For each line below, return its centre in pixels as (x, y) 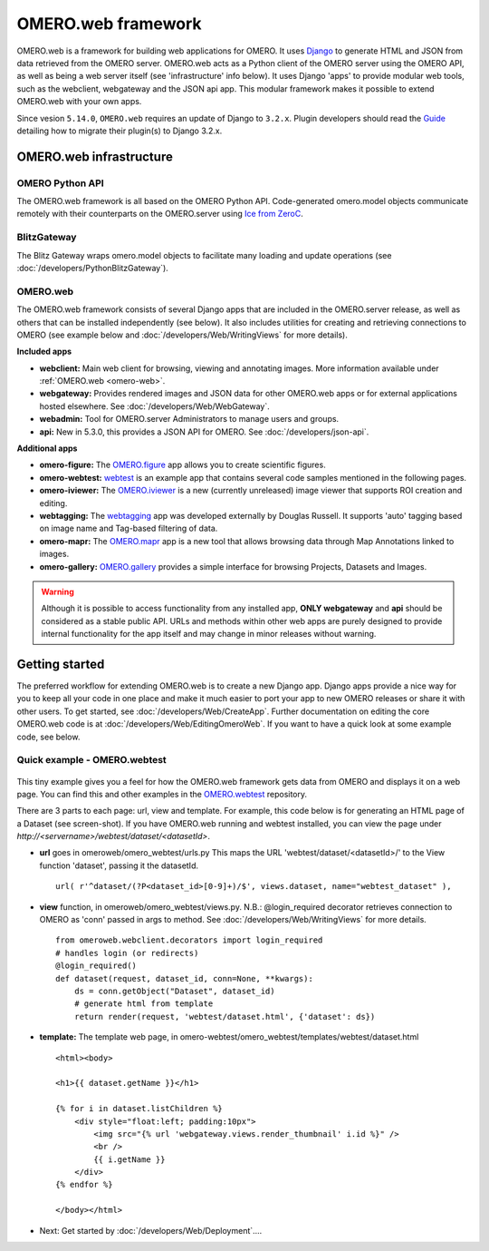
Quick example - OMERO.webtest (91, 760)
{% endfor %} (84, 1185)
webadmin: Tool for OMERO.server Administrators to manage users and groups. (189, 419)
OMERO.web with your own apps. (79, 102)
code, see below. (48, 737)
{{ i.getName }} (129, 1159)
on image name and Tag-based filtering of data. (129, 528)
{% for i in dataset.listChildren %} (139, 1109)
